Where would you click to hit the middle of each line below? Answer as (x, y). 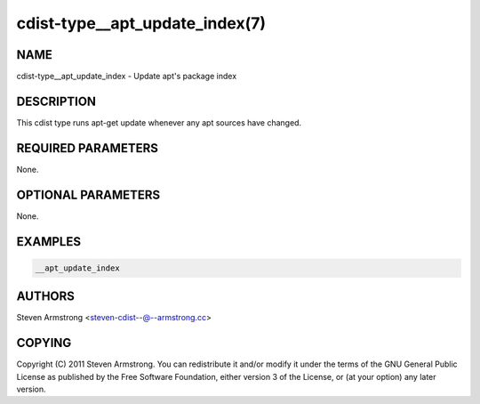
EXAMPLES (49, 242)
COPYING (44, 343)
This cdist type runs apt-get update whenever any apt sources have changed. (159, 122)
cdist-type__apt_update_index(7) (141, 23)
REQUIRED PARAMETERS (88, 148)
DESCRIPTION (56, 101)
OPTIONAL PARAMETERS (88, 194)
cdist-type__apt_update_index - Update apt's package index (127, 77)
